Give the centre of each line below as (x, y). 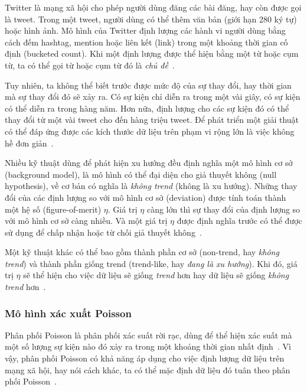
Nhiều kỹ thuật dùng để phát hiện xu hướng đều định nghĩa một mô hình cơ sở (149, 163)
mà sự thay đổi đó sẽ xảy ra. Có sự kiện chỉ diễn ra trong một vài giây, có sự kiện (153, 97)
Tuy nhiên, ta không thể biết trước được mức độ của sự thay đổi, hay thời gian (148, 85)
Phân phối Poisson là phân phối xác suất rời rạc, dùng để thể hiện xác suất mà (148, 335)
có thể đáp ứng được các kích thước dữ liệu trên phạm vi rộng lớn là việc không (150, 131)
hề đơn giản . (29, 143)
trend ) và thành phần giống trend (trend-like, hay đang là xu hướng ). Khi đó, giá (151, 263)
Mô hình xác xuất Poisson (68, 313)
